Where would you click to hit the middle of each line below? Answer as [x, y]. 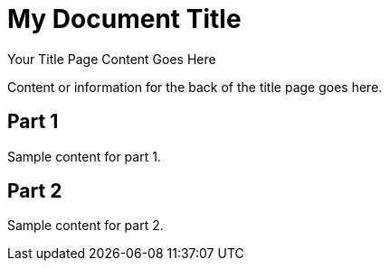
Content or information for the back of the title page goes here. [195, 87]
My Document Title [124, 19]
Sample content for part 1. [84, 156]
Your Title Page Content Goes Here [112, 59]
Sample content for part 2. [85, 226]
